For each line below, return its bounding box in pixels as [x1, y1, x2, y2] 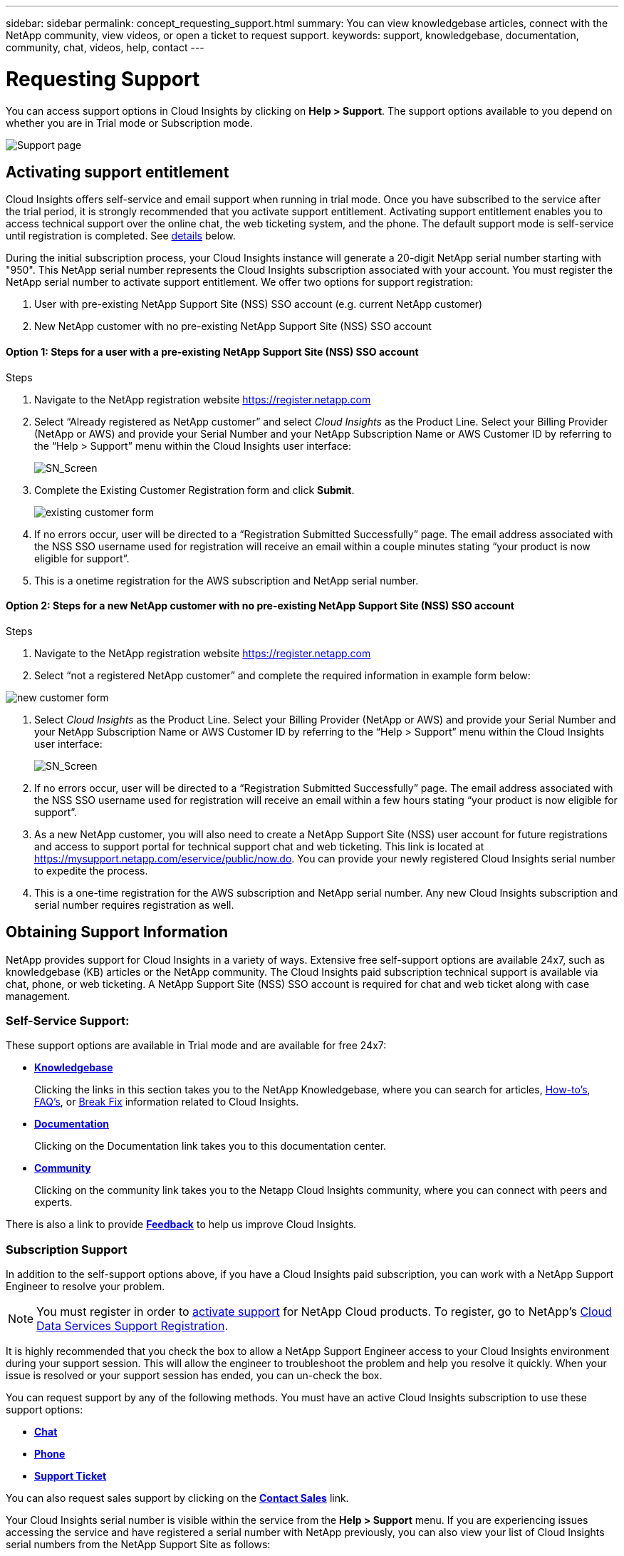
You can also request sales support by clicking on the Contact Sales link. [6, 1492, 349, 1505]
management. [6, 989, 71, 1002]
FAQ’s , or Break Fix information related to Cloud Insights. [34, 1096, 299, 1108]
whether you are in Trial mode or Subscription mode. [6, 116, 253, 129]
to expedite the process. [34, 864, 148, 877]
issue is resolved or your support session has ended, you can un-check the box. [6, 1369, 383, 1382]
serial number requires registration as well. [34, 898, 234, 911]
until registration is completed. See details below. [6, 230, 236, 242]
